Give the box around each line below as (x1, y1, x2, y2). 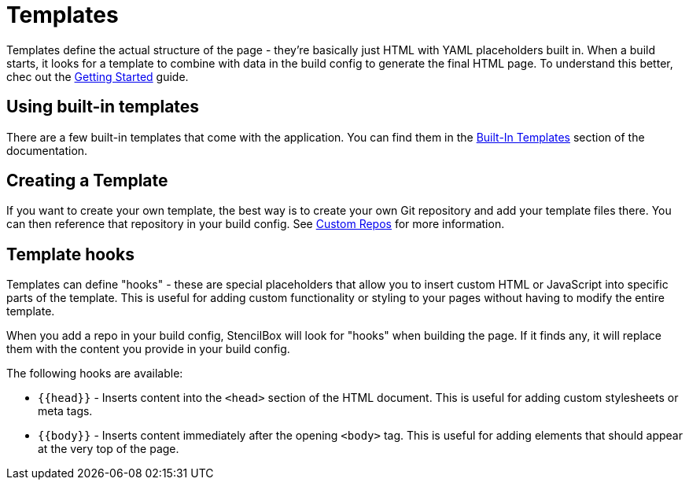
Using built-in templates (6, 97, 200, 117)
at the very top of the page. (38, 442, 179, 456)
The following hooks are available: (6, 366, 183, 381)
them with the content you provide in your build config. (6, 342, 290, 356)
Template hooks (6, 244, 134, 264)
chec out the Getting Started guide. (6, 69, 189, 83)
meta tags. (38, 404, 93, 418)
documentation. (6, 143, 88, 157)
